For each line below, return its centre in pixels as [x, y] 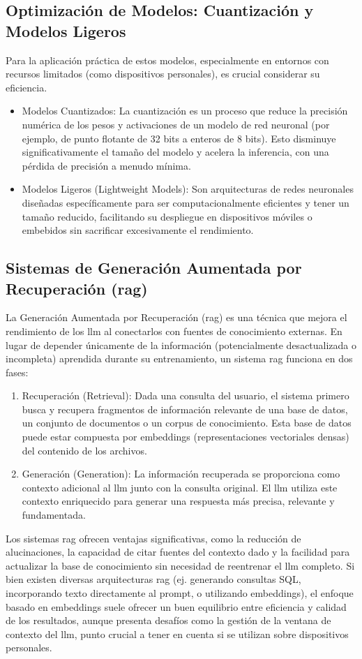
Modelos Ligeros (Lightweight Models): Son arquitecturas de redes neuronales [188, 189]
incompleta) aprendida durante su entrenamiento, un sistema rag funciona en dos [179, 358]
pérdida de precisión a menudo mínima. [106, 165]
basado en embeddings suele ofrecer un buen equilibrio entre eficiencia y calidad [176, 606]
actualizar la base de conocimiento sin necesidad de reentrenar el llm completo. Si [180, 565]
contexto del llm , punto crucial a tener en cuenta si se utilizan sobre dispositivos [177, 634]
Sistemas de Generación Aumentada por [154, 268]
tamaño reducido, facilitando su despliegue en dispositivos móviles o [167, 216]
